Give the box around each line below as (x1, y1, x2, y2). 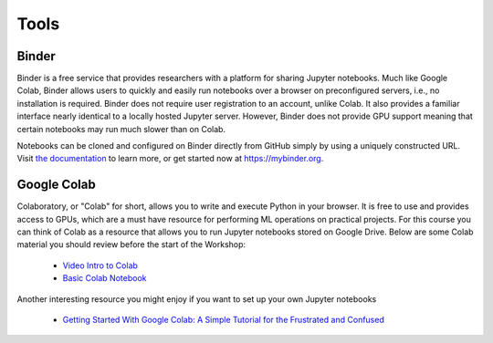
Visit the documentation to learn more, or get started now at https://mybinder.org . (16, 153, 324, 164)
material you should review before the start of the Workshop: (16, 239, 246, 250)
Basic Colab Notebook (62, 273, 147, 284)
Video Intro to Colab (62, 260, 139, 271)
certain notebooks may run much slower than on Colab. (16, 123, 226, 134)
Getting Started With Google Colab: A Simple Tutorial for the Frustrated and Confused (62, 315, 385, 326)
